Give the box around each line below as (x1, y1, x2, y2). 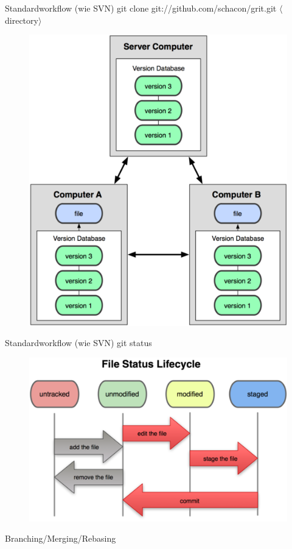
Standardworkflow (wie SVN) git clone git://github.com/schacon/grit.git (5, 2, 277, 14)
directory (5, 13, 38, 26)
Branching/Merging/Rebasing (5, 532, 116, 545)
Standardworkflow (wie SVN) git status (5, 336, 152, 349)
